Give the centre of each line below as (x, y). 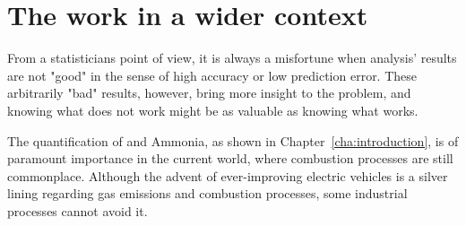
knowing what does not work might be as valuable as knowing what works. (213, 110)
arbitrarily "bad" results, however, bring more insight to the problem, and (209, 93)
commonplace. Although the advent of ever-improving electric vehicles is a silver (228, 175)
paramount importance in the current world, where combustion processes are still (230, 158)
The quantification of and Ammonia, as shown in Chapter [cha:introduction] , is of (233, 140)
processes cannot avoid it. (78, 210)
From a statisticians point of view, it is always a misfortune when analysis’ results (232, 58)
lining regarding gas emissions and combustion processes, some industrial (207, 193)
